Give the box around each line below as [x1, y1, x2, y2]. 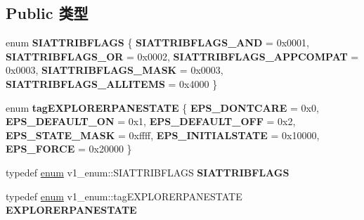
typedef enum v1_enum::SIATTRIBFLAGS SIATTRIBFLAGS [6, 164, 290, 179]
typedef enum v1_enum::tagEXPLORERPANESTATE [6, 188, 242, 203]
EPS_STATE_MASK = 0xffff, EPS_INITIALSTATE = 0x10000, [6, 127, 320, 142]
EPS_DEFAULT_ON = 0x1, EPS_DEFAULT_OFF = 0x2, [6, 114, 296, 129]
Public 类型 [6, 2, 89, 24]
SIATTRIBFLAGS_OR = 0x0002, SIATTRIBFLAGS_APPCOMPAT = [6, 48, 359, 63]
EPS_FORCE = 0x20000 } [6, 141, 132, 156]
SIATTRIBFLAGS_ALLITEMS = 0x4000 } [6, 76, 218, 91]
